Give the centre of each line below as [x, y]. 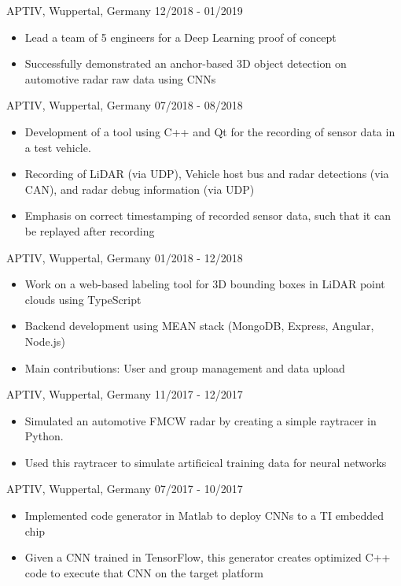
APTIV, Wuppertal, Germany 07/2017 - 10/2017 [125, 489]
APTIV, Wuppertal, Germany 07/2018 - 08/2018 [125, 105]
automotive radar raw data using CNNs [120, 78]
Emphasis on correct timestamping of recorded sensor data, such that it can [208, 215]
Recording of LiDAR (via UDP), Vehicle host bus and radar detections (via [207, 174]
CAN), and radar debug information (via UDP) [140, 189]
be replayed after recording [90, 230]
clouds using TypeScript [83, 299]
